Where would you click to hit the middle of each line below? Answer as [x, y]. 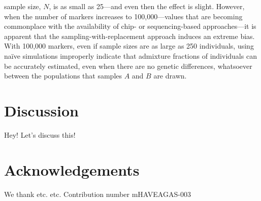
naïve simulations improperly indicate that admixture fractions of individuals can [130, 55]
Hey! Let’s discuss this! [40, 134]
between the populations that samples [63, 76]
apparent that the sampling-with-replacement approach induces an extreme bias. [129, 36]
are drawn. [170, 76]
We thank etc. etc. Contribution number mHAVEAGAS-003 [97, 194]
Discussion [41, 110]
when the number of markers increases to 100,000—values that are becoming [123, 16]
